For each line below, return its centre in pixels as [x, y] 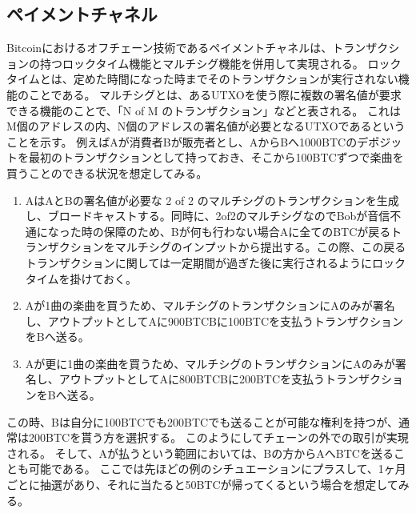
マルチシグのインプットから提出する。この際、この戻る [260, 247]
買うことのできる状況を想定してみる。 [107, 172]
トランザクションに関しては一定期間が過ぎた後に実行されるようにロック [216, 262]
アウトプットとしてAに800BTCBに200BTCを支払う [192, 379]
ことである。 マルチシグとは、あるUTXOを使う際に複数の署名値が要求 [215, 94]
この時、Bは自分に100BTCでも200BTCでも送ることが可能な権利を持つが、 [202, 421]
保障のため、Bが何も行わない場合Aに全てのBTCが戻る [247, 231]
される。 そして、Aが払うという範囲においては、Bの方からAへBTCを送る [200, 453]
